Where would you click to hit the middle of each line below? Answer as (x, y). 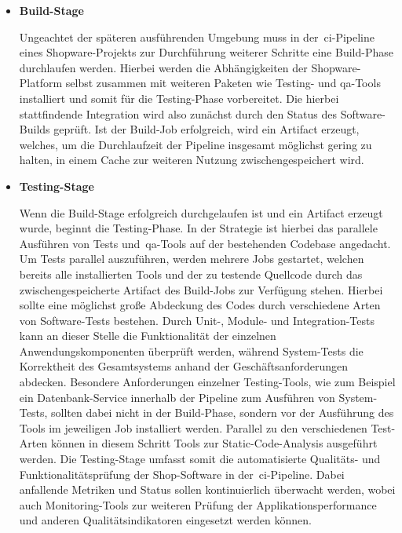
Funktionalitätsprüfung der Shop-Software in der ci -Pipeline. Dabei (182, 474)
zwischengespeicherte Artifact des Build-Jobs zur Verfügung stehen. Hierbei (201, 289)
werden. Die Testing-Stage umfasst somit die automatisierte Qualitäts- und (200, 459)
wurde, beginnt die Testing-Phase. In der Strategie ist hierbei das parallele (198, 228)
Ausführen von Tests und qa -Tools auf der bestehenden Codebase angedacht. (205, 243)
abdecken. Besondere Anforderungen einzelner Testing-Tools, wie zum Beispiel (207, 382)
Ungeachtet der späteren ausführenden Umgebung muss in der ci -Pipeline (197, 37)
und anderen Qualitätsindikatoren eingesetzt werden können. (165, 520)
